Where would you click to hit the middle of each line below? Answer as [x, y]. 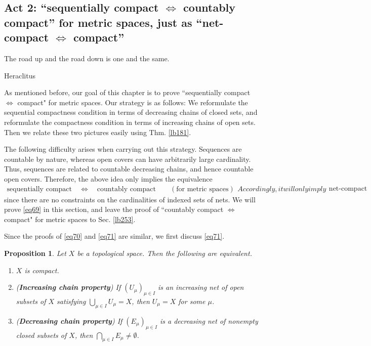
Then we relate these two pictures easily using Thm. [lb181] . [98, 132]
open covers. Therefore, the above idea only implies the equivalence [108, 178]
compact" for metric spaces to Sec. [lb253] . [70, 219]
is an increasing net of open [201, 287]
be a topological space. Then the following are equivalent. [164, 253]
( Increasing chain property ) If [68, 287]
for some [192, 301]
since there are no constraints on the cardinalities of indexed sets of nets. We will [130, 199]
